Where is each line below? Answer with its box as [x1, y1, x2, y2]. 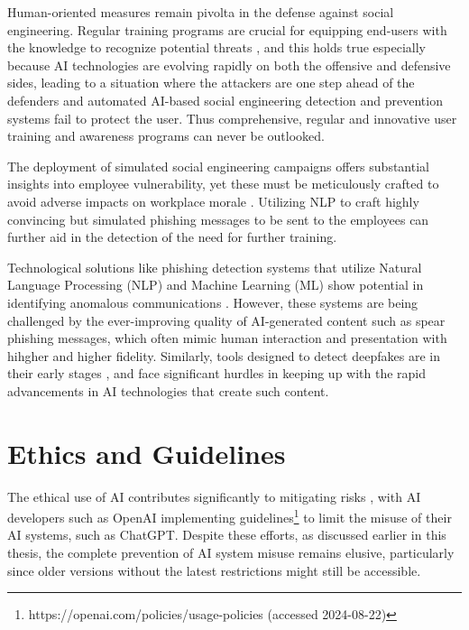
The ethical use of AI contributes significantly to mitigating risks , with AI [7, 486, 421, 505]
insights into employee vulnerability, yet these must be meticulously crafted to [7, 174, 439, 193]
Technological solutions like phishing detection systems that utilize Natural [7, 257, 422, 276]
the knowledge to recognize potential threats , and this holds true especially [7, 38, 426, 57]
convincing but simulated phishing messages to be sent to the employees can [7, 209, 429, 228]
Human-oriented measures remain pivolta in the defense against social [7, 3, 394, 21]
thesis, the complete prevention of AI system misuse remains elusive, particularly [7, 543, 455, 562]
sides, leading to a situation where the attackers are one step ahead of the [7, 73, 415, 92]
